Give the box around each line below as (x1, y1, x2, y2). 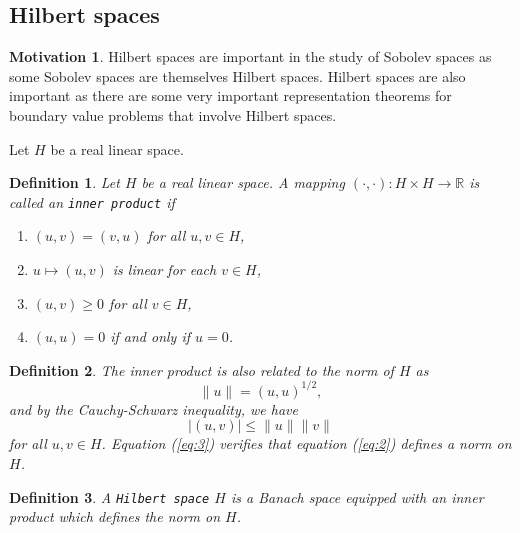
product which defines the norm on (9, 506, 221, 527)
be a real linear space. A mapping (141, 172, 345, 193)
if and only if (110, 326, 191, 347)
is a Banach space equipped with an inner (230, 486, 484, 507)
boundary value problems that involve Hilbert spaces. (9, 104, 337, 125)
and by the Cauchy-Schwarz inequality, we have (9, 398, 298, 419)
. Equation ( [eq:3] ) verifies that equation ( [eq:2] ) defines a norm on (101, 433, 512, 454)
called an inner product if (9, 191, 175, 212)
